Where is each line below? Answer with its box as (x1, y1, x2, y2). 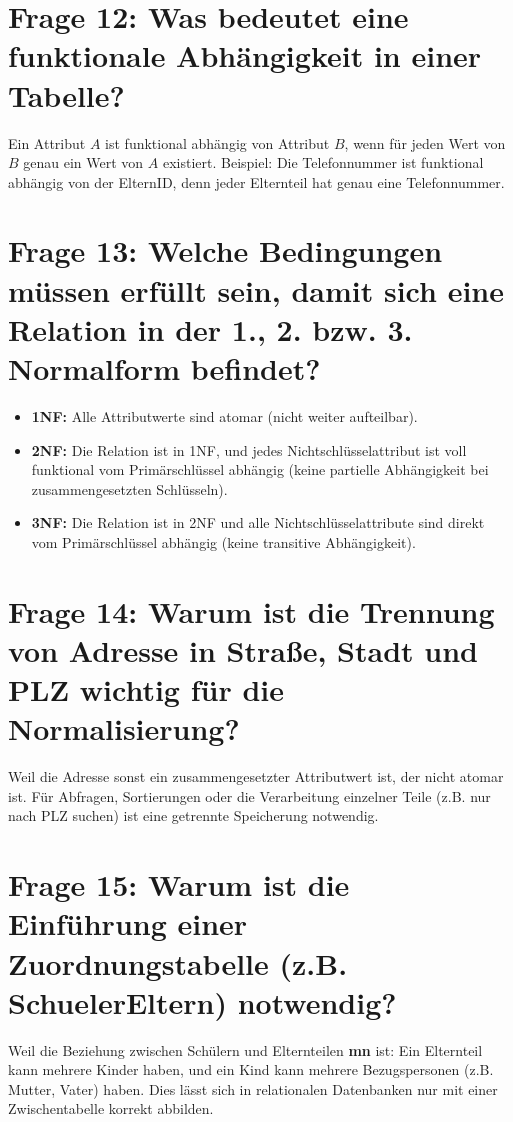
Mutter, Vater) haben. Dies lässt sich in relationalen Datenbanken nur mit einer (8, 1078, 498, 1099)
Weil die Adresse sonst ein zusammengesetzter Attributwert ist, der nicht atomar (8, 766, 504, 787)
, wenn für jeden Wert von (344, 132, 506, 153)
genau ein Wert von (23, 152, 144, 173)
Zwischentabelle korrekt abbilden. (8, 1098, 214, 1119)
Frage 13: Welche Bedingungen (8, 230, 443, 271)
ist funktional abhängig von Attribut (105, 132, 330, 153)
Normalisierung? (8, 708, 240, 749)
